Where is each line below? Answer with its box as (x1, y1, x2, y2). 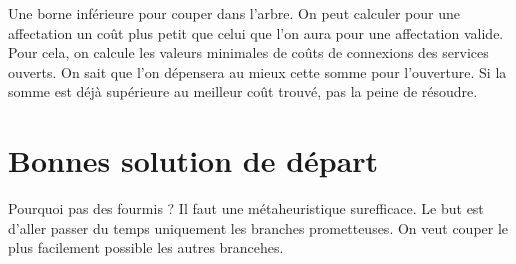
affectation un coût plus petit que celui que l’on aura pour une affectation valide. (8, 22, 504, 43)
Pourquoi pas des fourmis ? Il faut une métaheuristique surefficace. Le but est (8, 198, 484, 219)
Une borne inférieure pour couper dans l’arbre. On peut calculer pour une (8, 3, 461, 23)
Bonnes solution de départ (8, 140, 379, 181)
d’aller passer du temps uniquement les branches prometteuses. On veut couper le (8, 217, 509, 238)
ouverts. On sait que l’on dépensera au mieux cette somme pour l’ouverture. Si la (8, 61, 507, 82)
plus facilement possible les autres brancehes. (8, 237, 284, 258)
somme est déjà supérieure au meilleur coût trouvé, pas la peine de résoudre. (8, 81, 478, 102)
